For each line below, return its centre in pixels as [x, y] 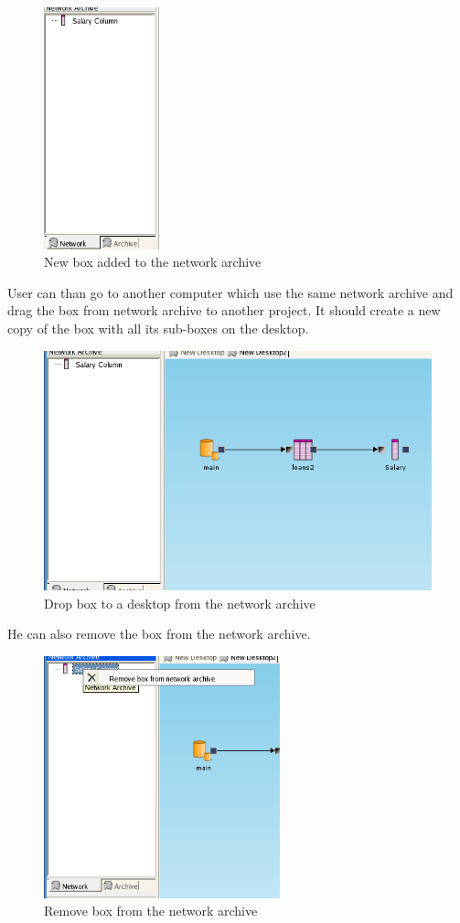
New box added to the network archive [153, 262]
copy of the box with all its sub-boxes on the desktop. [158, 328]
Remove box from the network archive [151, 911]
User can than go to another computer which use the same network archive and [230, 292]
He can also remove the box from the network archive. [159, 634]
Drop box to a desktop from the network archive [180, 603]
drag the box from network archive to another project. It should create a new [224, 310]
